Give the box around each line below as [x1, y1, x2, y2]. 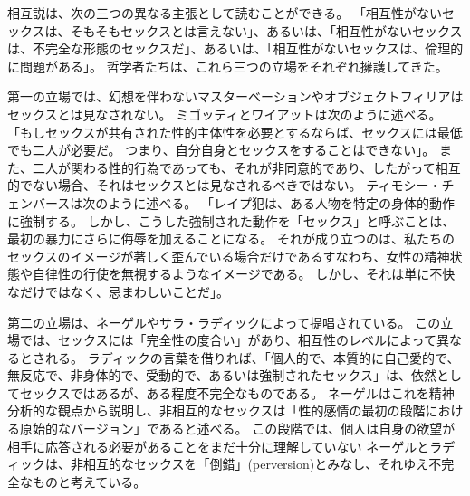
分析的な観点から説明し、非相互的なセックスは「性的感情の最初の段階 [7, 401, 426, 420]
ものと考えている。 [32, 472, 147, 491]
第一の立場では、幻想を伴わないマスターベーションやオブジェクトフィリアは [7, 87, 464, 106]
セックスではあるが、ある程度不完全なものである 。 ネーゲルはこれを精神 [19, 383, 455, 402]
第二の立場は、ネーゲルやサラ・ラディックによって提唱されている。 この [7, 312, 441, 331]
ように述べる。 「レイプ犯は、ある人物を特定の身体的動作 [108, 193, 455, 212]
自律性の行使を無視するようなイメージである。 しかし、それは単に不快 [32, 264, 456, 283]
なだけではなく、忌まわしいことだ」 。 [7, 281, 229, 300]
